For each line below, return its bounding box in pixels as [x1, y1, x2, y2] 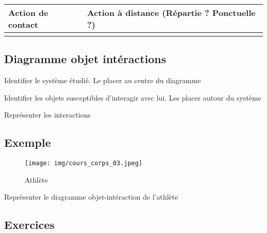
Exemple [4, 134, 51, 150]
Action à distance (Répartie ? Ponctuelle [87, 7, 256, 18]
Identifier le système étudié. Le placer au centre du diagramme [4, 75, 201, 86]
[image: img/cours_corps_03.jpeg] [25, 160, 143, 167]
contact [8, 18, 39, 30]
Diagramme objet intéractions [4, 51, 166, 67]
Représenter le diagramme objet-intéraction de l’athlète [4, 191, 178, 202]
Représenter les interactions [4, 109, 91, 120]
